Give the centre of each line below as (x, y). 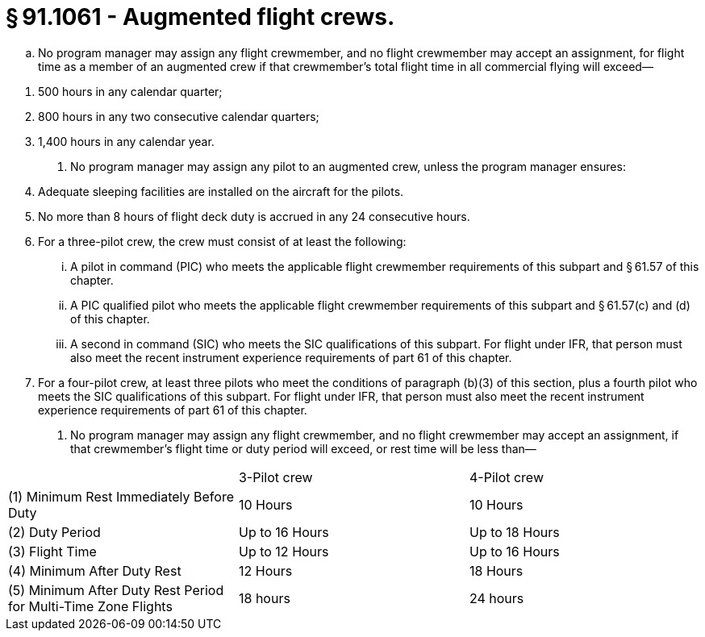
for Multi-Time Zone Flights (90, 606)
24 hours (496, 598)
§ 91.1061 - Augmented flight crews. (200, 17)
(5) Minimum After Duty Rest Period (116, 590)
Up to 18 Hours (514, 532)
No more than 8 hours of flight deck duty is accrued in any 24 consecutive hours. (254, 216)
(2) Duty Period (54, 532)
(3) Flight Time (52, 551)
